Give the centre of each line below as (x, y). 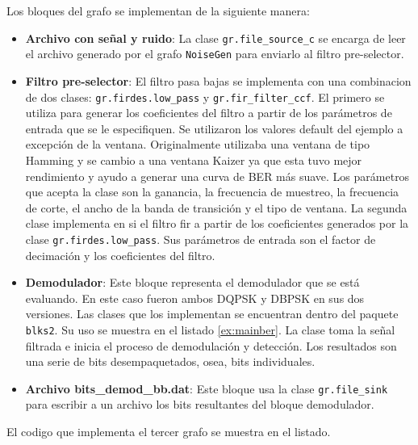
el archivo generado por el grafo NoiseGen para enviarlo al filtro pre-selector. (215, 54)
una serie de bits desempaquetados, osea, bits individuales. (170, 361)
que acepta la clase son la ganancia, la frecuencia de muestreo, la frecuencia (212, 192)
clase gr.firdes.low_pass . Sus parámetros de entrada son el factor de (201, 239)
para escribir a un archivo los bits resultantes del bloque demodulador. (200, 404)
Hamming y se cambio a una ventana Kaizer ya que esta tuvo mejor (194, 160)
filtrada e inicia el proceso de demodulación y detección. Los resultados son (211, 345)
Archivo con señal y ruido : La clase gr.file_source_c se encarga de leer (215, 38)
